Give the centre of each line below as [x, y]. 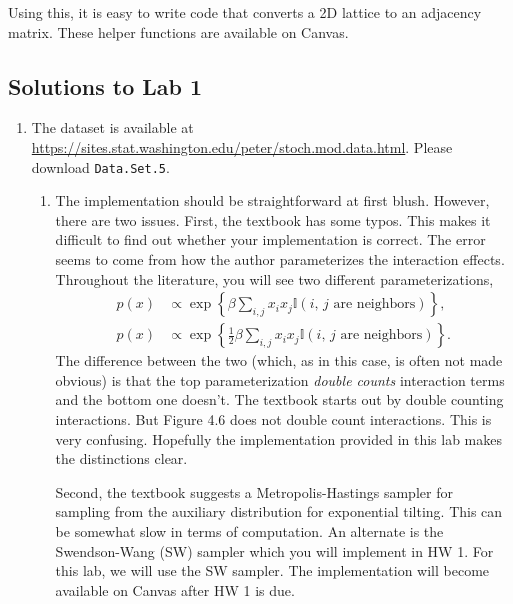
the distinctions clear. [121, 458]
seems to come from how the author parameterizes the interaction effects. [280, 259]
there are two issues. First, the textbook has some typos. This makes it [273, 219]
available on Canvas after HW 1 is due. [175, 589]
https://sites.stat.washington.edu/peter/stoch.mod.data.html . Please [242, 146]
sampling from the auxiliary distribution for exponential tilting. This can [279, 511]
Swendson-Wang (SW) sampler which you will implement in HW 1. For [274, 550]
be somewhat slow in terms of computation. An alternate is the [249, 531]
